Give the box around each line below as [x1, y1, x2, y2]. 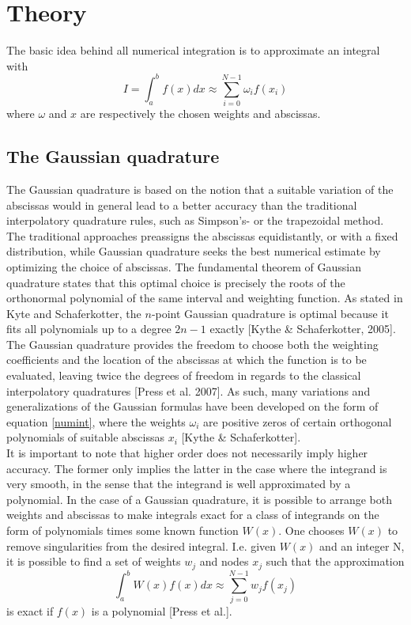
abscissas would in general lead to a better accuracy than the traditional [6, 196, 357, 213]
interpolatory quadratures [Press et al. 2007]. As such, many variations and [6, 382, 371, 399]
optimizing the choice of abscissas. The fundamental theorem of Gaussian [6, 258, 361, 275]
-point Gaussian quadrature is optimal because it [151, 305, 389, 321]
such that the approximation [266, 553, 405, 570]
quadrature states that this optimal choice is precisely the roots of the [6, 274, 345, 290]
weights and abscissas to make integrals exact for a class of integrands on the [6, 506, 379, 523]
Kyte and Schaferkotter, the [6, 305, 141, 321]
